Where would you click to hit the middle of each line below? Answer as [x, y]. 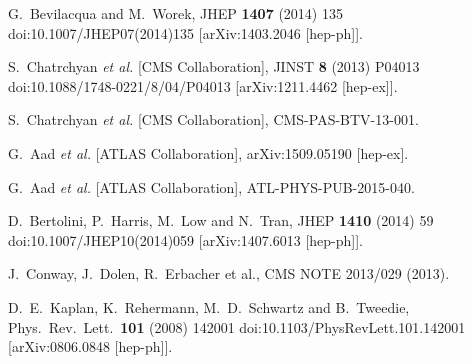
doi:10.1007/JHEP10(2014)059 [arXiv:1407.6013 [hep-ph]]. [185, 239]
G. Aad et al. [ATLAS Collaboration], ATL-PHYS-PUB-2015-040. [211, 186]
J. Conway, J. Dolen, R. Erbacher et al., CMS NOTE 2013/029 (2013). [229, 273]
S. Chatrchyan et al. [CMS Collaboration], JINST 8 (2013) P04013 [214, 66]
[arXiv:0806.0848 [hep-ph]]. [90, 346]
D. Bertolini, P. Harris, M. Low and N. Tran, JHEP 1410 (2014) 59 [221, 220]
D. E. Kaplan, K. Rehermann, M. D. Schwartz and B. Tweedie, [209, 306]
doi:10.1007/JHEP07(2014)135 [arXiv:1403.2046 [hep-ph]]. [185, 32]
